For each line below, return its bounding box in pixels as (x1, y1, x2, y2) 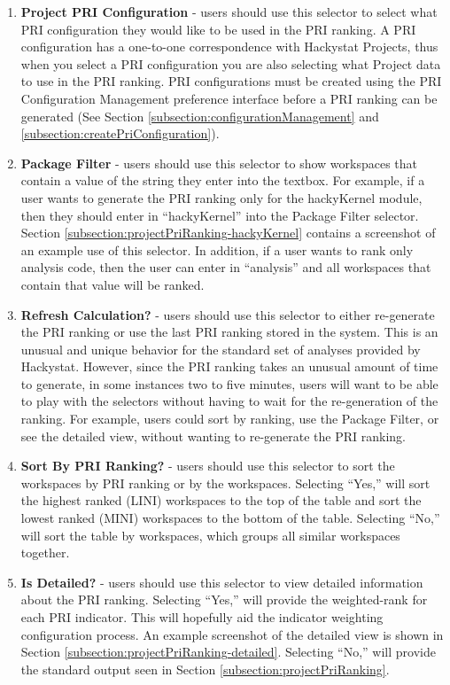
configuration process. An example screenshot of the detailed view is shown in (20, 625, 444, 643)
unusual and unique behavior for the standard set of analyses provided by (20, 339, 421, 358)
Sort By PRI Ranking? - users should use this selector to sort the (20, 456, 395, 475)
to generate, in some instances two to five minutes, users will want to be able (20, 374, 438, 393)
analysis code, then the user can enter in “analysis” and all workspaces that (20, 258, 431, 276)
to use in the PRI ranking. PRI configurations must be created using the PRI (20, 72, 442, 90)
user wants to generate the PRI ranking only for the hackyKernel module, (20, 188, 423, 206)
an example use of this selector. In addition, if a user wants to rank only (20, 240, 414, 259)
